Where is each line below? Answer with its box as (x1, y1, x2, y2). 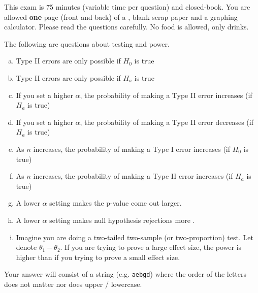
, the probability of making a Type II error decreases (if (80, 116, 253, 127)
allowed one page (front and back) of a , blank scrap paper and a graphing (4, 11, 238, 22)
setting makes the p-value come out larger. (49, 198, 182, 208)
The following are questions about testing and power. (4, 38, 170, 49)
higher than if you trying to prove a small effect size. (16, 251, 180, 262)
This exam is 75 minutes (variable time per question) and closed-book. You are (4, 2, 250, 12)
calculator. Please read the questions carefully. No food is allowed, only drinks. (4, 21, 249, 32)
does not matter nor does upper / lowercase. (4, 278, 142, 289)
